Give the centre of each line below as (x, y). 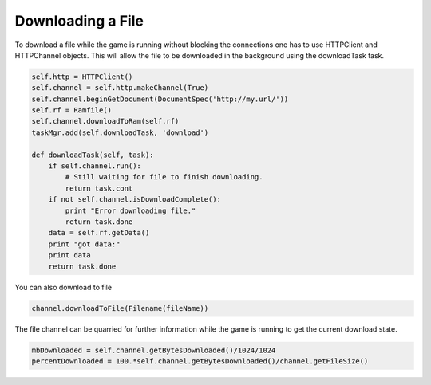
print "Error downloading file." (130, 210)
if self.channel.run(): (95, 166)
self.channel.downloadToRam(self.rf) (105, 121)
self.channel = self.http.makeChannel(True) (120, 88)
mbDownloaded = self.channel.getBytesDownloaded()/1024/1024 (154, 350)
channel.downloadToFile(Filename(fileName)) (120, 308)
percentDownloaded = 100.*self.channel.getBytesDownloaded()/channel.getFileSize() (200, 361)
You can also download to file (63, 287)
